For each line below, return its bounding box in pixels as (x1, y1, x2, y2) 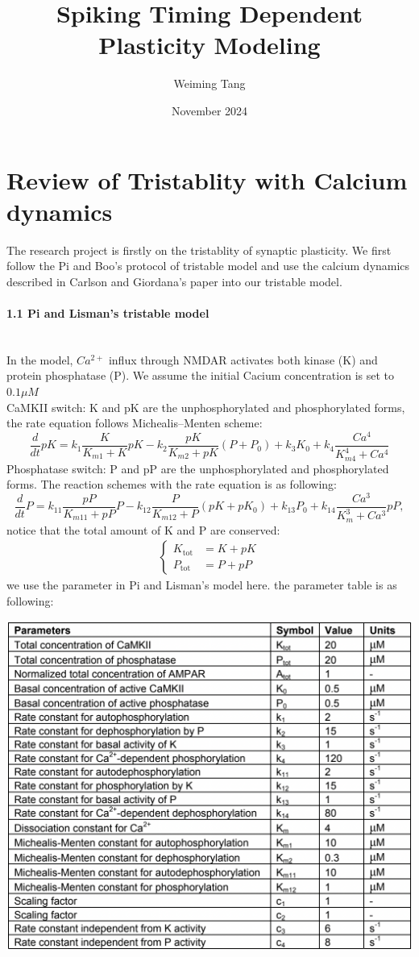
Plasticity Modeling (98, 28, 321, 61)
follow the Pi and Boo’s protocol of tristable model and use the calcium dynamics (6, 257, 410, 274)
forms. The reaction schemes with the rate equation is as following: (6, 476, 337, 493)
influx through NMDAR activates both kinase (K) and (108, 351, 378, 368)
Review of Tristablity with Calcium (6, 163, 408, 196)
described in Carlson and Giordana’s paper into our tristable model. (6, 273, 342, 289)
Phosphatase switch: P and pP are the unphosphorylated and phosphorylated (6, 460, 389, 476)
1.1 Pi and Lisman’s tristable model (6, 305, 209, 321)
